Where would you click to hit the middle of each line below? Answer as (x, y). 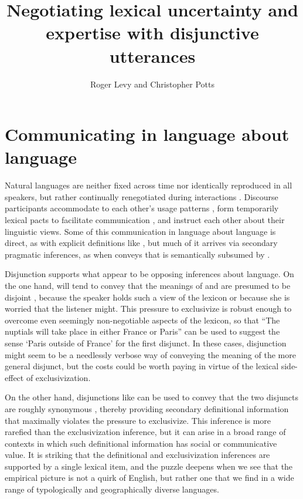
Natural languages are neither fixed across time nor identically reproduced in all (149, 185)
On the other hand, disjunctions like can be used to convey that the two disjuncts (151, 397)
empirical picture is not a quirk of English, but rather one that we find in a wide (149, 478)
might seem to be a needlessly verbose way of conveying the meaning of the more (150, 354)
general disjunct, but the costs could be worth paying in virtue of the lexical (142, 366)
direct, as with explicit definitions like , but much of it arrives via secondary (141, 243)
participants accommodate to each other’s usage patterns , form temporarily (142, 208)
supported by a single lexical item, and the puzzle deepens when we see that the (149, 466)
